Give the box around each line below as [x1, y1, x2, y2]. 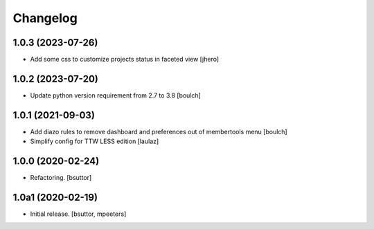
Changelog [12, 10, 78, 26]
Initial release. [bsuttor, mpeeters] [30, 210, 127, 218]
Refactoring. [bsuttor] [30, 174, 92, 182]
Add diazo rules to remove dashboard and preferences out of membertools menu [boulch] [30, 127, 287, 136]
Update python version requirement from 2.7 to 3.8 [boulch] [30, 91, 201, 100]
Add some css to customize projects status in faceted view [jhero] [30, 55, 220, 64]
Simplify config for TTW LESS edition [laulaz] [30, 137, 159, 145]
